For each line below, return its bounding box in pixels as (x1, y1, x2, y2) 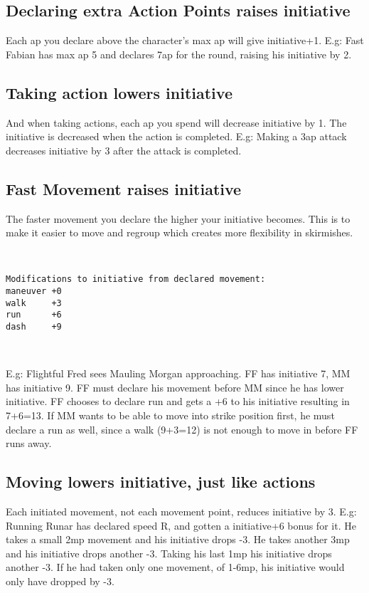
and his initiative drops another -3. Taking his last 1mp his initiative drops (6, 545, 332, 560)
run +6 (6, 310, 62, 320)
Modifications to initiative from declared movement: (6, 274, 266, 285)
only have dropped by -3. (6, 573, 114, 588)
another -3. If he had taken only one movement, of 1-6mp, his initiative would (6, 560, 345, 574)
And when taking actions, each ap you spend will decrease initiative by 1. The (6, 115, 347, 130)
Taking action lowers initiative (6, 81, 232, 103)
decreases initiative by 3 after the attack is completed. (6, 142, 242, 157)
